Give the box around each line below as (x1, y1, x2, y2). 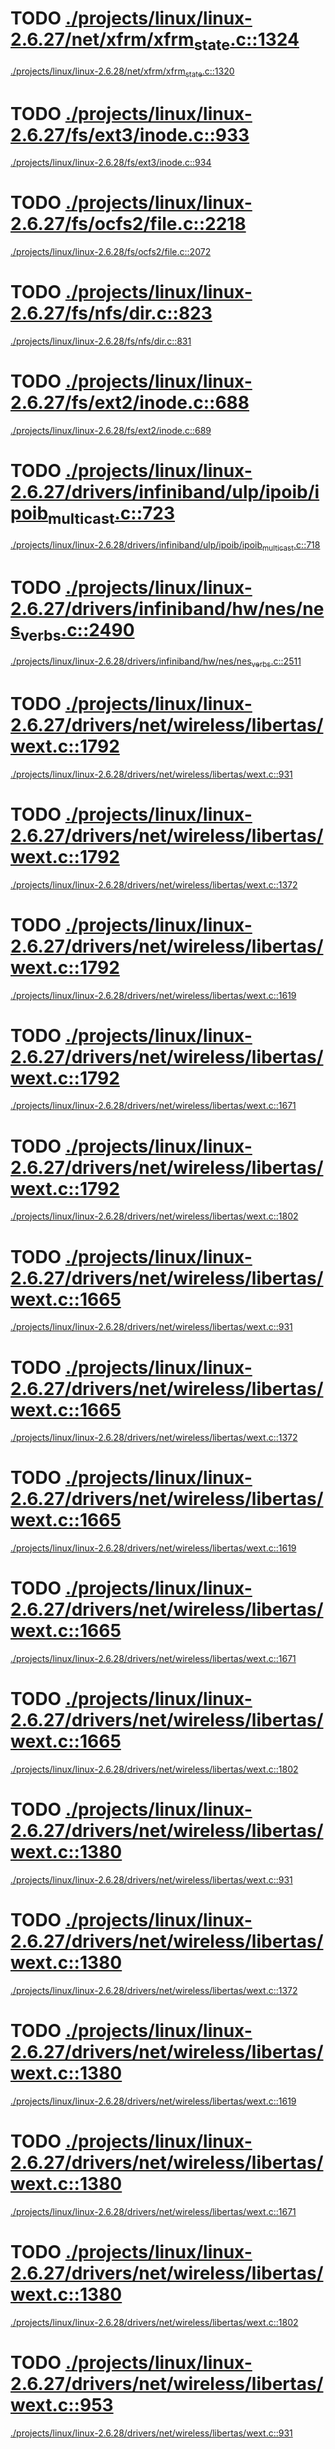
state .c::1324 (193, 28, 300, 54)
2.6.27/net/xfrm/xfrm (10, 28, 195, 51)
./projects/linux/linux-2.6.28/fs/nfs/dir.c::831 (10, 335, 192, 347)
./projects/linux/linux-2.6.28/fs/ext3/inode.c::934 (10, 157, 212, 169)
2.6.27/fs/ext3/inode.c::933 (10, 123, 250, 146)
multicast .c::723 (48, 502, 176, 528)
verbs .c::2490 (19, 618, 135, 645)
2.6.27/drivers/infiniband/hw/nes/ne (10, 597, 325, 620)
